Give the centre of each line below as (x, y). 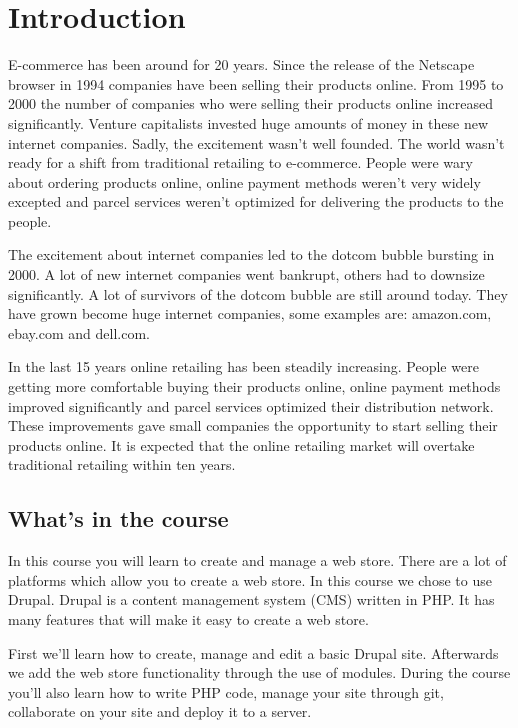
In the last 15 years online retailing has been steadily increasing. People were (243, 366)
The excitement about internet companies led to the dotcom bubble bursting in (251, 254)
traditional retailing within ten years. (122, 464)
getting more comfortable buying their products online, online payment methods (254, 386)
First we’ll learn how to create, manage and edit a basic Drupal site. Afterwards (253, 652)
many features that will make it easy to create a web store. (188, 618)
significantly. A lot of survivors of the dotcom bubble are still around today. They (258, 293)
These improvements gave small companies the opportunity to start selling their (253, 425)
